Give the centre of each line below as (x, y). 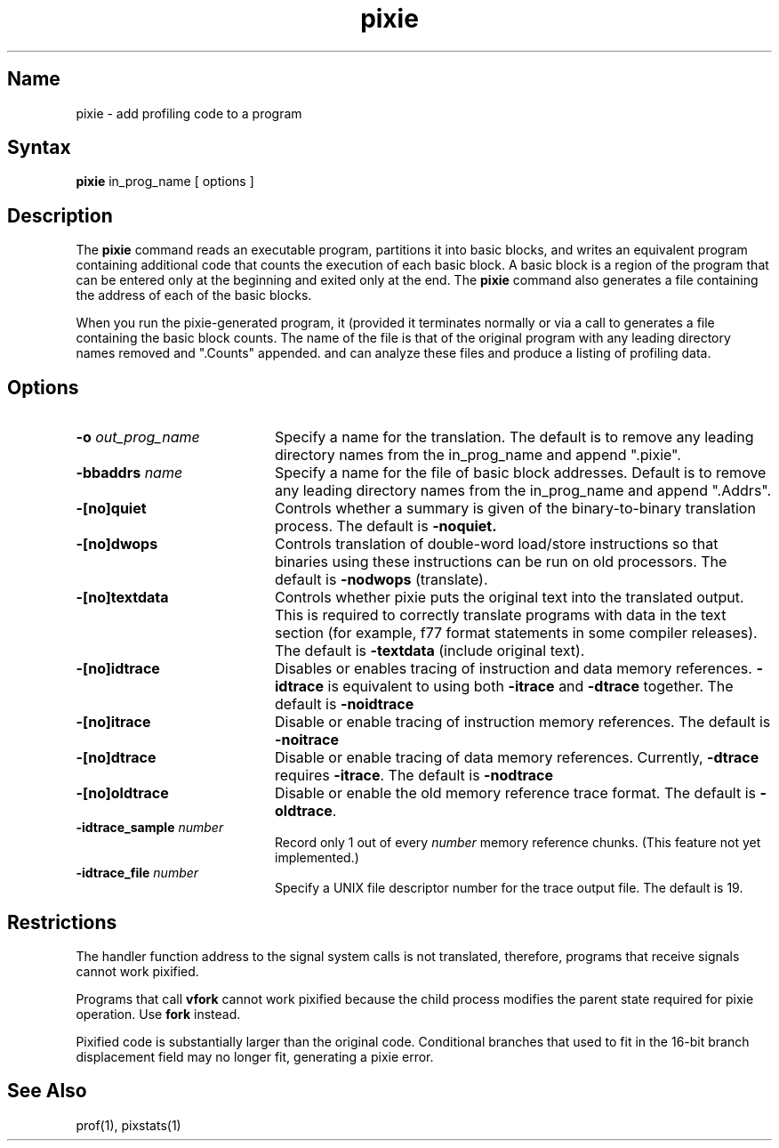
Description (60, 215)
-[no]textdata (122, 598)
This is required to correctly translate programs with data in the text (500, 615)
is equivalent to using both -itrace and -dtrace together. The (530, 687)
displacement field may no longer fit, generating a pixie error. (255, 1056)
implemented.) (317, 858)
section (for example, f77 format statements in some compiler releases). (516, 633)
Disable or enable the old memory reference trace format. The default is (515, 793)
